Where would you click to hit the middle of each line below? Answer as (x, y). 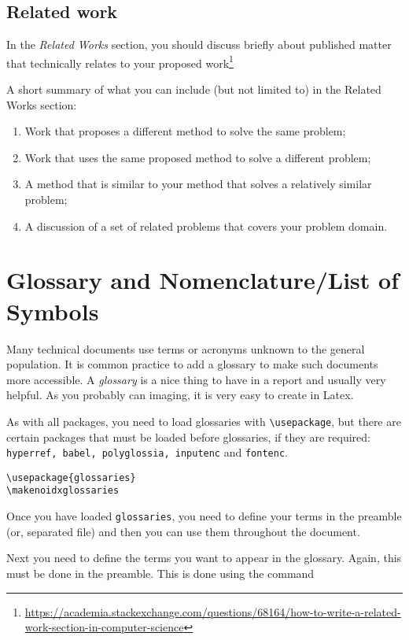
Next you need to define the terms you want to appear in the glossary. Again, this (204, 558)
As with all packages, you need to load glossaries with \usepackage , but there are (204, 421)
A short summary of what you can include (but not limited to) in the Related (194, 89)
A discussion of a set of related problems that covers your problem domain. (206, 226)
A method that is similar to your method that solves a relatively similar (198, 184)
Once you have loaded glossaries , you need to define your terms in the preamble (204, 516)
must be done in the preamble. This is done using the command (160, 573)
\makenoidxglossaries (63, 491)
